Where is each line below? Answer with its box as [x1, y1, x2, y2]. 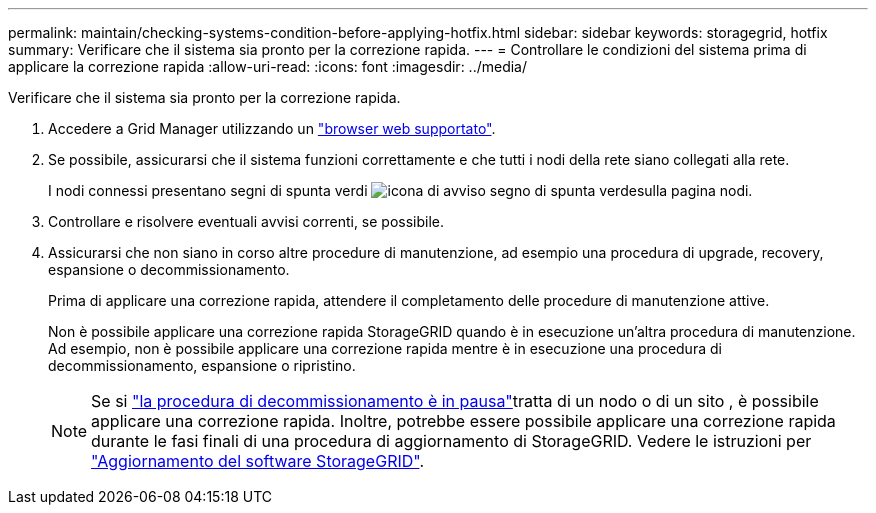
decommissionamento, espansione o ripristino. [48, 357, 356, 374]
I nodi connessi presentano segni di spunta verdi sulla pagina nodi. [48, 182, 753, 199]
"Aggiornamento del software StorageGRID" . [91, 451, 425, 471]
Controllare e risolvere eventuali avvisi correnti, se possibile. [48, 213, 445, 230]
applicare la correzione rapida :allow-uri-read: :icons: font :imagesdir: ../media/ [8, 58, 528, 75]
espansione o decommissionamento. [48, 261, 290, 278]
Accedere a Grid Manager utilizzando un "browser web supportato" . [48, 120, 496, 137]
